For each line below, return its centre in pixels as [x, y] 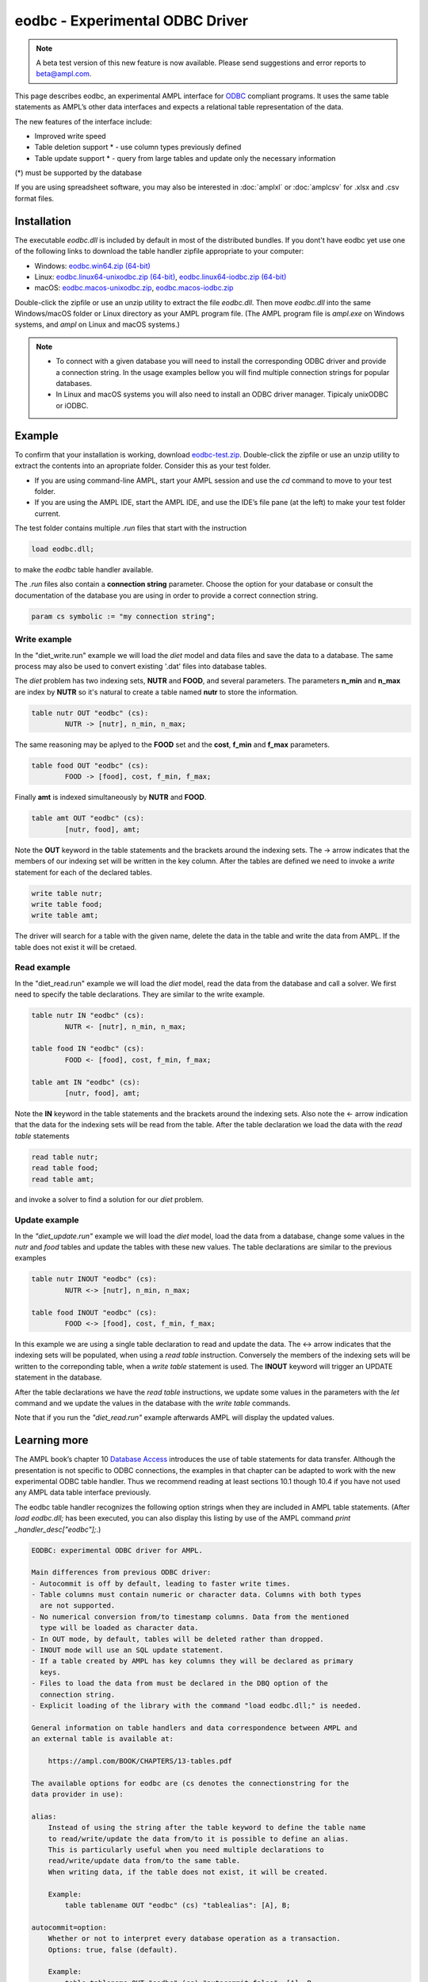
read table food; [65, 1168]
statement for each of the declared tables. [83, 872]
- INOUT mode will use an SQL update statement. [128, 1650]
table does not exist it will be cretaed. [76, 947]
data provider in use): [78, 1795]
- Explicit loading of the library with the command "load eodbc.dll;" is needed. [197, 1705]
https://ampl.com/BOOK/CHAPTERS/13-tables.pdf [140, 1761]
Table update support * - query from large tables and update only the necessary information [185, 158]
